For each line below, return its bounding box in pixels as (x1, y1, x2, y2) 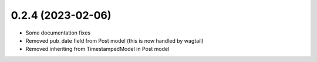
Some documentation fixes (25, 29, 91, 36)
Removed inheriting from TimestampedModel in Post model (25, 46, 170, 53)
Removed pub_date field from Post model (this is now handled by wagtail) (25, 37, 204, 44)
